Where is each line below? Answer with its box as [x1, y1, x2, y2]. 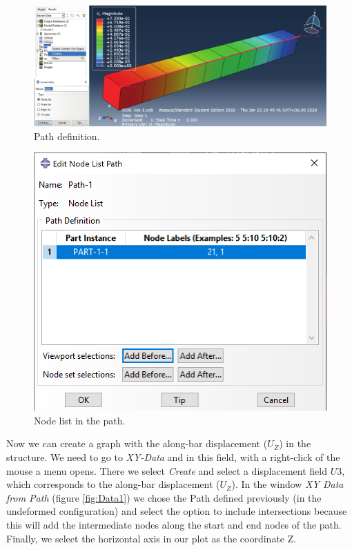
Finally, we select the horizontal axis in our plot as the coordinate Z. [6, 531, 297, 545]
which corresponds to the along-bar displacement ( [6, 477, 220, 491]
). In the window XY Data [231, 477, 344, 491]
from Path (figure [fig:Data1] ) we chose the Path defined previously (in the [6, 490, 322, 504]
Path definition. [34, 128, 100, 143]
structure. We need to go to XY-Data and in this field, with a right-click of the [6, 449, 340, 464]
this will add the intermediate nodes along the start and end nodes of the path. [6, 517, 342, 531]
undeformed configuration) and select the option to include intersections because [6, 504, 347, 518]
